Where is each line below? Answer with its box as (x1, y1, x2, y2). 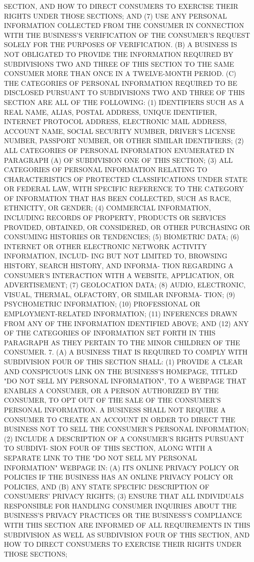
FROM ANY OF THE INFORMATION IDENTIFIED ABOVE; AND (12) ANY (4, 318, 249, 328)
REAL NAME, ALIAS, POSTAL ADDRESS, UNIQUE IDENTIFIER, (4, 106, 217, 117)
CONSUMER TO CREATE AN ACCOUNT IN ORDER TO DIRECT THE (4, 414, 235, 424)
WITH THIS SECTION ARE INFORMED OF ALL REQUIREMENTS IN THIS (4, 520, 251, 530)
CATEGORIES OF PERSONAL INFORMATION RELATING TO (4, 164, 207, 175)
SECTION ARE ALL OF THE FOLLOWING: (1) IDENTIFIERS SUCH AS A (4, 97, 244, 107)
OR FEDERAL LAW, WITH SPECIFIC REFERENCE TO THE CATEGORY (4, 183, 244, 194)
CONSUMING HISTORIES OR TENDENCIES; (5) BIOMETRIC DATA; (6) (4, 231, 239, 242)
